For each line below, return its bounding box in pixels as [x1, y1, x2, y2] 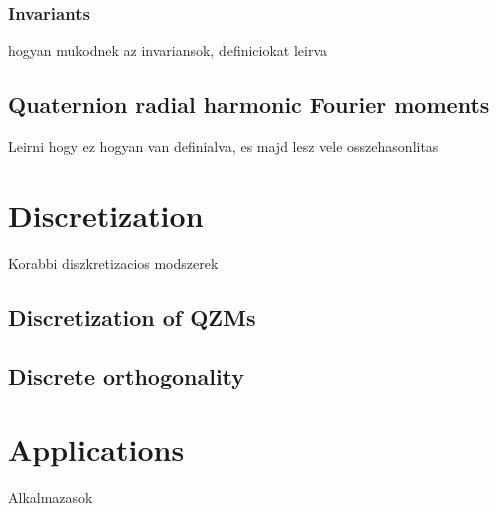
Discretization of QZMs [8, 301, 256, 332]
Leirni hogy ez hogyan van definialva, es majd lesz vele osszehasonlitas [8, 136, 439, 157]
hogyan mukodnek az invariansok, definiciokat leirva [8, 40, 328, 61]
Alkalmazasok [8, 487, 93, 508]
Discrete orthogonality [8, 360, 245, 391]
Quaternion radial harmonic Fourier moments [8, 89, 490, 120]
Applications [8, 429, 185, 470]
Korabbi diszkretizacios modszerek [8, 252, 219, 273]
